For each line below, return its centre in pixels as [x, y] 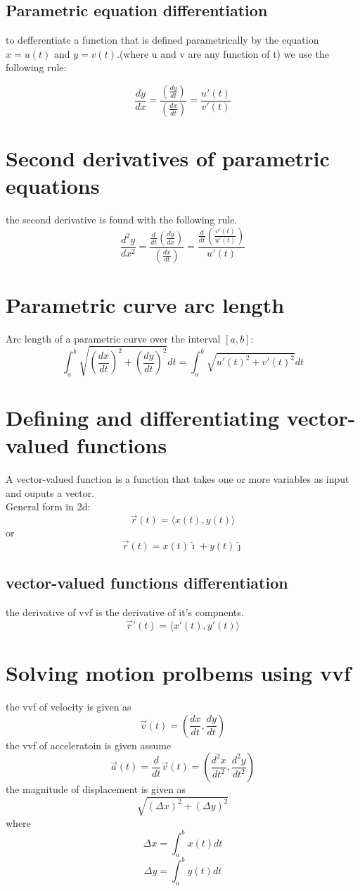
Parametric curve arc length [145, 304]
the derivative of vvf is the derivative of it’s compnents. [125, 612]
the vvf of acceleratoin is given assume [89, 745]
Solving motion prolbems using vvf [178, 673]
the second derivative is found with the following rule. [122, 220]
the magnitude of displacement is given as [96, 789]
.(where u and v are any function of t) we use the [223, 53]
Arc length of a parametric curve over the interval [113, 338]
